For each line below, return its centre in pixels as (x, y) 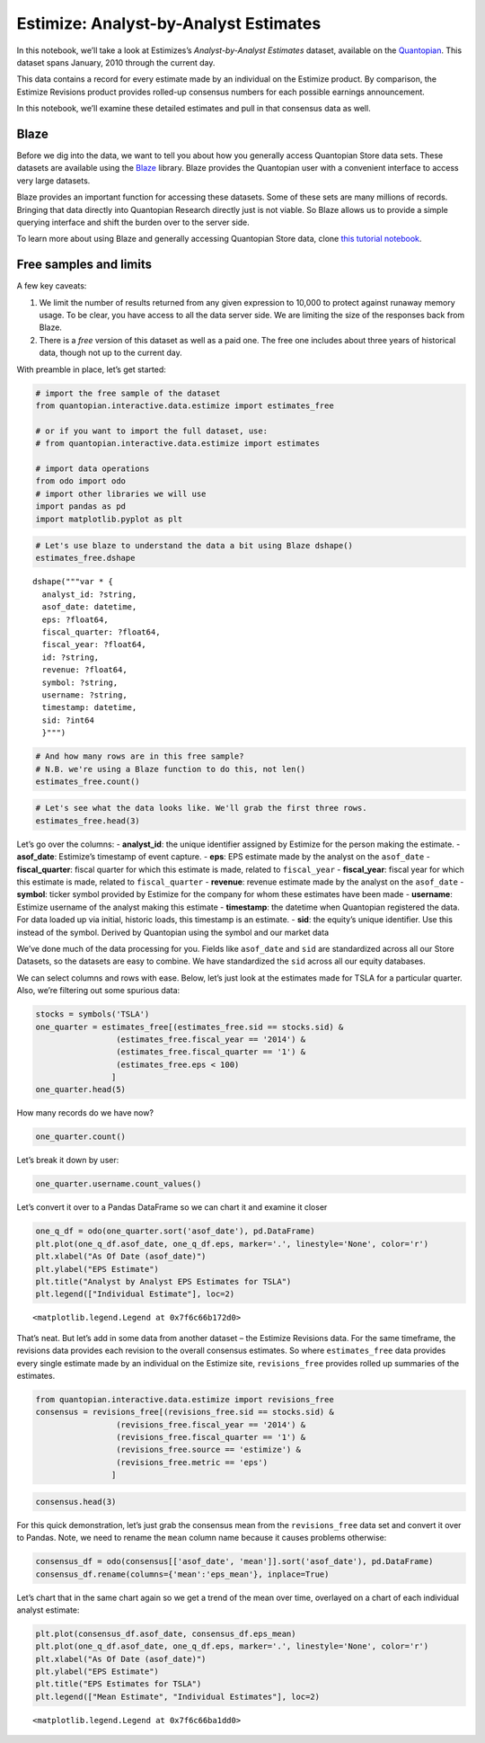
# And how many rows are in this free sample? (140, 756)
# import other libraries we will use (121, 494)
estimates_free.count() (88, 781)
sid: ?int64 (68, 720)
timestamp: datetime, (89, 707)
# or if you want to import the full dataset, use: (152, 431)
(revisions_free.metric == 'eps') (192, 1462)
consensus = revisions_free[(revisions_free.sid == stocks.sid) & (185, 1412)
